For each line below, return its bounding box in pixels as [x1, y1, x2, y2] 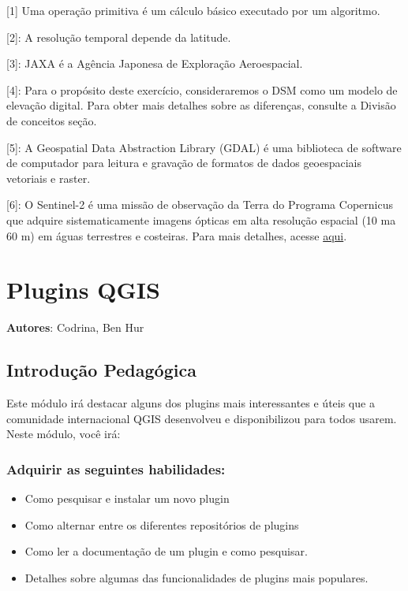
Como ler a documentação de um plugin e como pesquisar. [24, 543, 308, 559]
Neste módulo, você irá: [6, 426, 121, 442]
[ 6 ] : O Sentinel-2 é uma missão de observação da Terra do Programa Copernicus [6, 196, 393, 213]
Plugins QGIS [6, 273, 160, 306]
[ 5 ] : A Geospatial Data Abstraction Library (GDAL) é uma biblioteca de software [6, 139, 402, 155]
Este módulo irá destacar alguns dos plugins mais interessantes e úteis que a [6, 395, 375, 411]
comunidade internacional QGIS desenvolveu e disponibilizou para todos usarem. [6, 410, 397, 426]
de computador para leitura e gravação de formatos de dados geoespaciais [6, 154, 362, 171]
